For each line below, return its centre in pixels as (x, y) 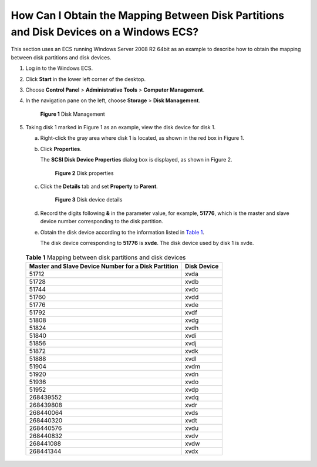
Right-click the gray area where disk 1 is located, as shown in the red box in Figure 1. (142, 138)
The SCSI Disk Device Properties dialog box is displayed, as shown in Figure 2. (136, 160)
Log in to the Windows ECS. (59, 68)
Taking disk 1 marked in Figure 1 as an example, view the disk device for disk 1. (121, 127)
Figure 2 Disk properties (84, 173)
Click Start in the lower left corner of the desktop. (86, 79)
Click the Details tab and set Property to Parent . (99, 187)
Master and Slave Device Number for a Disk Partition (104, 266)
